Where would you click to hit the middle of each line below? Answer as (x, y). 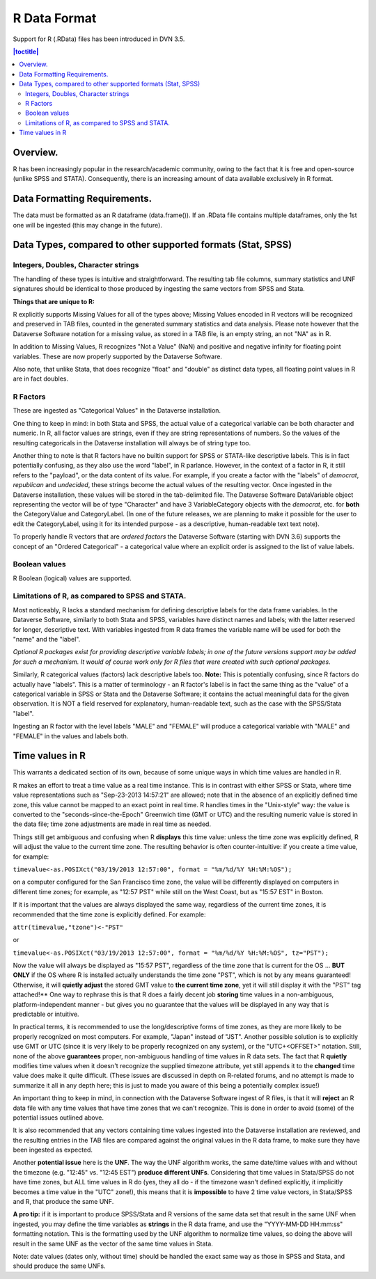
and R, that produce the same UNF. (63, 1202)
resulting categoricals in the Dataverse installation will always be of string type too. (132, 443)
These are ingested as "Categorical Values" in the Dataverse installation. (117, 411)
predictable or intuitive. (46, 1014)
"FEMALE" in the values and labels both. (71, 736)
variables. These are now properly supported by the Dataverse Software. (118, 356)
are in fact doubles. (41, 379)
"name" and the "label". (47, 639)
